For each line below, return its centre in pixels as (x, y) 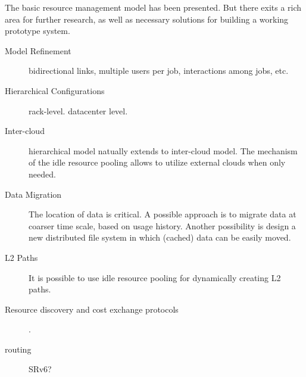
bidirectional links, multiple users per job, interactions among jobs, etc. (159, 71)
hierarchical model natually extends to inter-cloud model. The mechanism (163, 150)
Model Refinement (38, 50)
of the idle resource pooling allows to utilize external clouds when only (157, 162)
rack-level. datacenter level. (78, 110)
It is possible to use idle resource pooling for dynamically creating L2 (155, 277)
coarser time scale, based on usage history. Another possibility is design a (162, 225)
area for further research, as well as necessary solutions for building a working (147, 19)
